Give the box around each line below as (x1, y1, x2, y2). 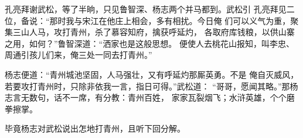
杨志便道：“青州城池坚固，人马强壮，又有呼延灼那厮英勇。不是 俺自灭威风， (5, 68, 299, 80)
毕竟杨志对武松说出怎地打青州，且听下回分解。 (5, 122, 185, 134)
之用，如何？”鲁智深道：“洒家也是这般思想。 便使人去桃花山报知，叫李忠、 (5, 37, 294, 49)
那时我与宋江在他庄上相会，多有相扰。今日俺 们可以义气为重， (49, 14, 291, 26)
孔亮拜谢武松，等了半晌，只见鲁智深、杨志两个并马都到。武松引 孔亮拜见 (5, 3, 287, 15)
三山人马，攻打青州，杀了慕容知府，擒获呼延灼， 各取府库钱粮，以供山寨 (12, 26, 295, 38)
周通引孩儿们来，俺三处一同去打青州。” (5, 49, 152, 61)
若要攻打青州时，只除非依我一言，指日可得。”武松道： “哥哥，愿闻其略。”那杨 (5, 80, 298, 92)
